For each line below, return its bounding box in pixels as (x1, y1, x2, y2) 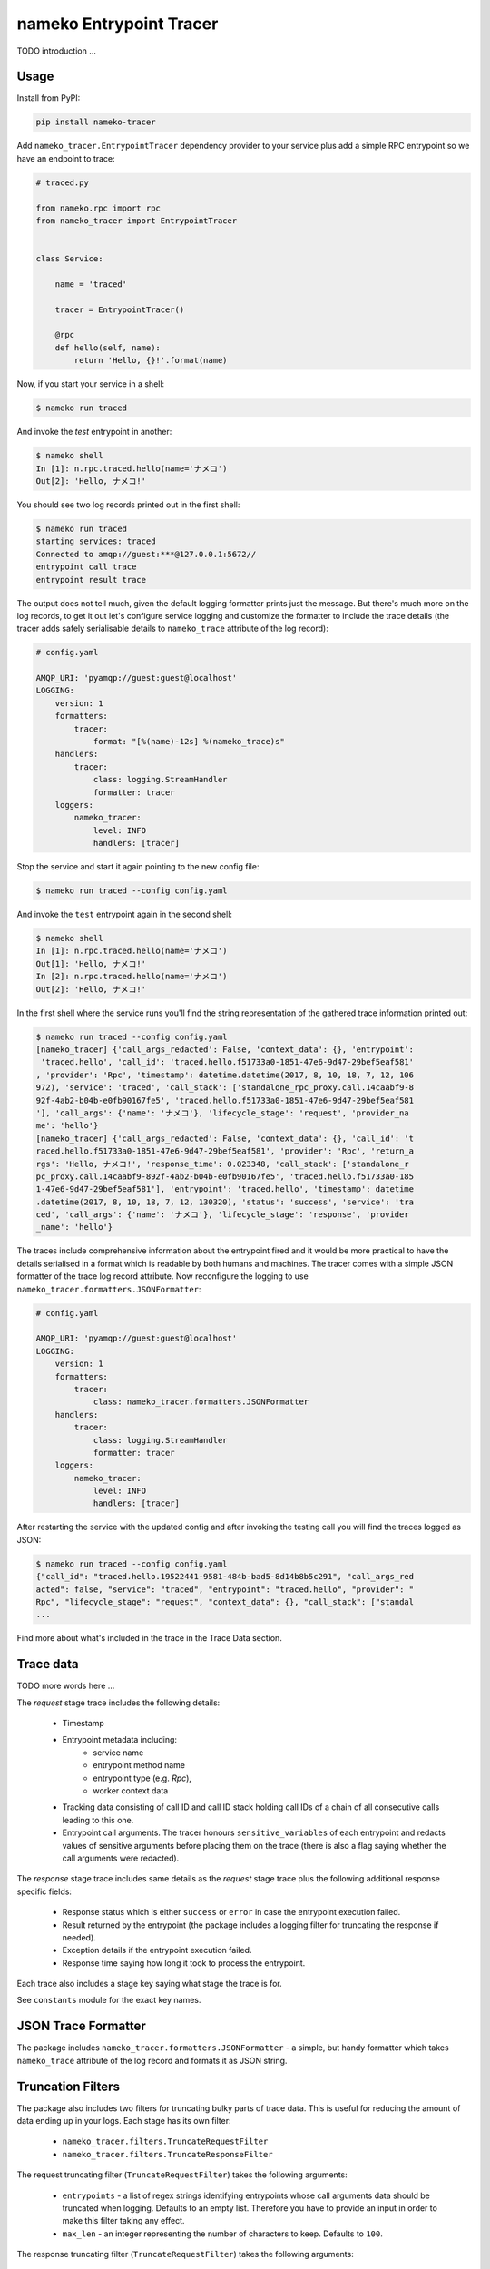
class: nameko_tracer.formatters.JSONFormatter (93, 1397, 309, 1407)
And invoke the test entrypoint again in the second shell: (16, 909, 233, 920)
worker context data (93, 1785, 169, 1796)
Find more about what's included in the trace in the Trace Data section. (16, 1633, 283, 1644)
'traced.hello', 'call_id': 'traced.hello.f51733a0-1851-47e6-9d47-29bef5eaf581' (41, 1057, 415, 1067)
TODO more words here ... (16, 1680, 115, 1692)
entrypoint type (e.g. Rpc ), (93, 1773, 192, 1783)
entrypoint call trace (35, 562, 137, 572)
